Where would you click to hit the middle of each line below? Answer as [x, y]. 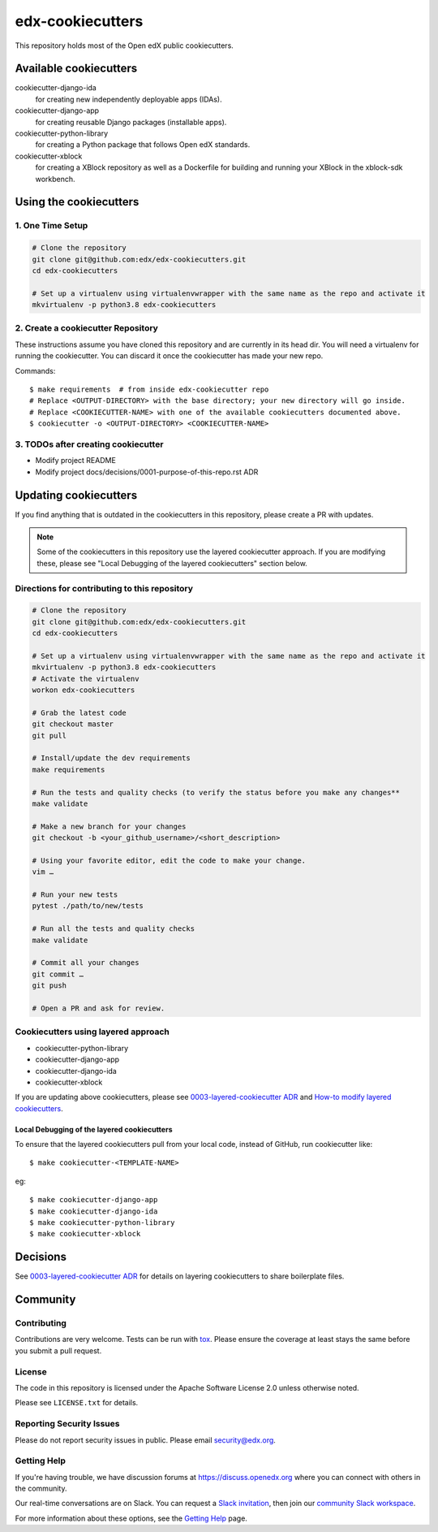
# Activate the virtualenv [86, 679]
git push [49, 986]
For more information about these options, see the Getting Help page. [131, 1518]
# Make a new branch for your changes [109, 826]
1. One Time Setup [52, 226]
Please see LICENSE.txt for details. [77, 1403]
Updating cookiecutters [76, 495]
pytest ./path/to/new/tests [88, 906]
